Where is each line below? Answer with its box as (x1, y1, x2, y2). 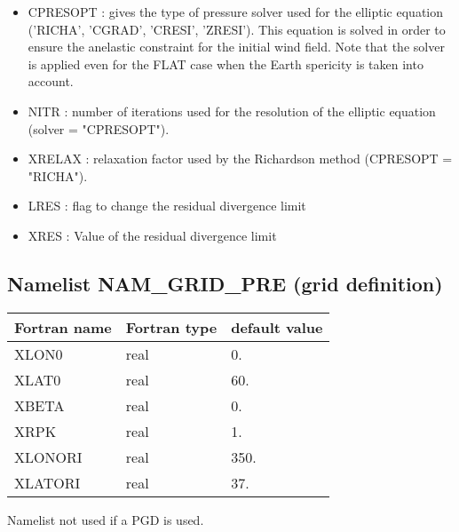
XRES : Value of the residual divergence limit (28, 226, 277, 244)
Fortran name (14, 316, 112, 337)
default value (231, 316, 323, 337)
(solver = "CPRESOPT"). (28, 119, 170, 138)
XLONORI (14, 446, 83, 467)
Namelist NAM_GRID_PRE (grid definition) (7, 269, 443, 297)
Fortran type (125, 316, 218, 337)
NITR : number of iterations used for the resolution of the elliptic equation (28, 101, 436, 120)
